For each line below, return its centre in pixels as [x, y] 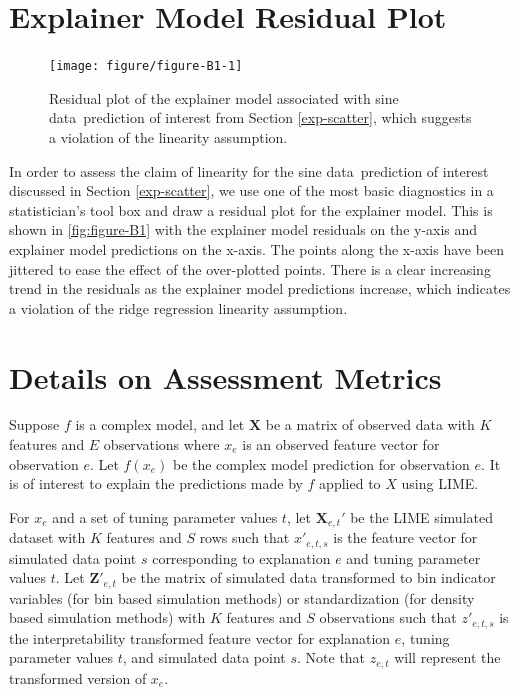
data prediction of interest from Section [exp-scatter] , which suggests [260, 117]
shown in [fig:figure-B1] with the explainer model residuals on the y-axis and [243, 229]
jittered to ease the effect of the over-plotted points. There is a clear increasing [250, 268]
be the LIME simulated [421, 516]
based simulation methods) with [107, 617]
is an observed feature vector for [341, 444]
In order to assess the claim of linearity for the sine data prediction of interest [249, 170]
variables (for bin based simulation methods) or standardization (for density [242, 597]
